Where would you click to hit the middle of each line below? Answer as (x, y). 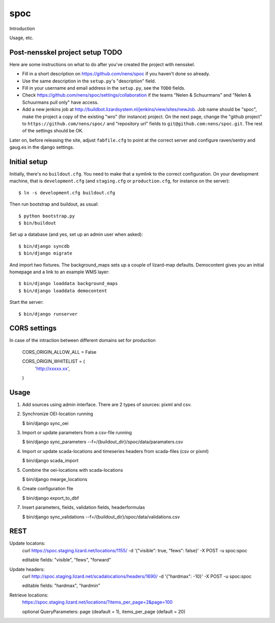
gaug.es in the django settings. (42, 147)
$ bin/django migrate (45, 253)
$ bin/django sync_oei (45, 423)
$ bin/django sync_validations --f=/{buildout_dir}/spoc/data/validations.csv (101, 517)
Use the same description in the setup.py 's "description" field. (89, 81)
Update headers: (27, 569)
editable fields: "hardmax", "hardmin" (61, 586)
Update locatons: (28, 543)
